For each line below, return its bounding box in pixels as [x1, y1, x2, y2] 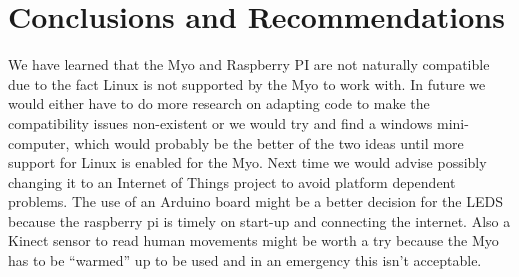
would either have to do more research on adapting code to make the [8, 93, 430, 114]
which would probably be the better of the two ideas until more [74, 132, 464, 153]
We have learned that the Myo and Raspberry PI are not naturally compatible [8, 54, 490, 75]
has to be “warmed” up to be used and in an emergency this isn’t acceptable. [8, 250, 482, 271]
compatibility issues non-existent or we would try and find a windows [8, 112, 433, 133]
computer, [8, 132, 70, 153]
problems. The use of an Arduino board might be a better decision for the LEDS [8, 191, 503, 212]
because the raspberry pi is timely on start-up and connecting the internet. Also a [8, 210, 511, 231]
